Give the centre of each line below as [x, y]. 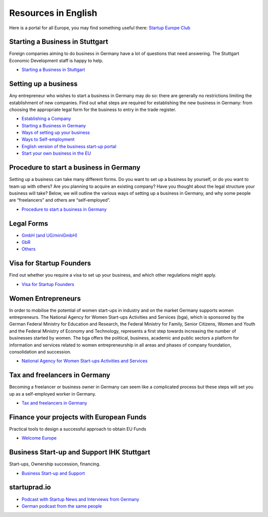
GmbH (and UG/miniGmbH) [50, 235]
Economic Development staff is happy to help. [56, 60]
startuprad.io [30, 488]
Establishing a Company [46, 118]
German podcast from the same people [62, 506]
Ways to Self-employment [48, 139]
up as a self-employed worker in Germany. [53, 394]
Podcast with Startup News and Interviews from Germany [80, 499]
